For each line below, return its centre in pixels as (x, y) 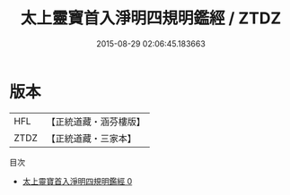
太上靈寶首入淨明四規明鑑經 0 (77, 181)
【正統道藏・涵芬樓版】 (96, 122)
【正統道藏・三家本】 (92, 138)
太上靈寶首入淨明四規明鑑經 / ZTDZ (151, 18)
